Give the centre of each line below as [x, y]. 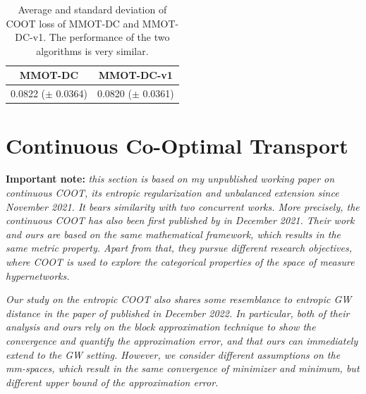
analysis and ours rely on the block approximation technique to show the [161, 327]
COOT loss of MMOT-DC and [73, 23]
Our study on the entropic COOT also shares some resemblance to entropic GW [179, 299]
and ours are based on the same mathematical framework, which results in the [173, 234]
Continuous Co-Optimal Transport [177, 145]
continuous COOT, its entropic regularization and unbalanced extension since [172, 193]
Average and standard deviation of [92, 9]
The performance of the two [109, 37]
